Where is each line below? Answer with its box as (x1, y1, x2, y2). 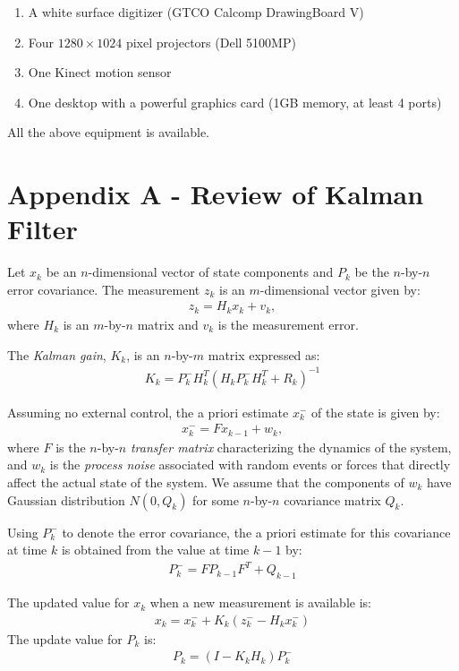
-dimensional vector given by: (259, 280, 421, 298)
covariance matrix (284, 490, 381, 509)
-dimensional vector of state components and (88, 262, 334, 281)
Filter (7, 211, 78, 247)
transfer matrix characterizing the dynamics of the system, (130, 437, 452, 456)
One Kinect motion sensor (28, 63, 172, 82)
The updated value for (7, 593, 130, 612)
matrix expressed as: (208, 345, 320, 364)
